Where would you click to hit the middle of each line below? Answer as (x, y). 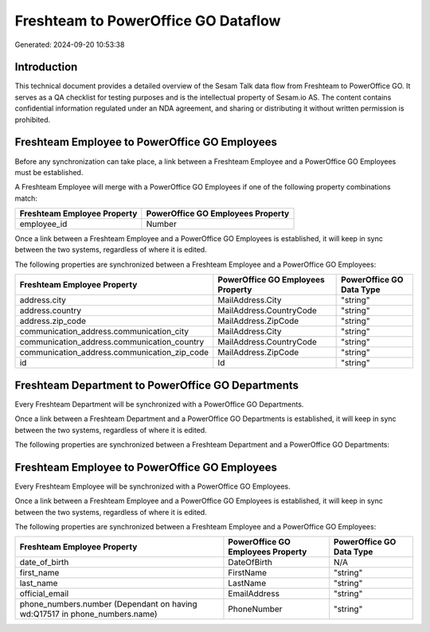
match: (26, 198)
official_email (44, 594)
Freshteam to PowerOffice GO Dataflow (148, 21)
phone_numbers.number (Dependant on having (109, 604)
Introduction (46, 67)
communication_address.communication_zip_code (114, 353)
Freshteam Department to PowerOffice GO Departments (156, 385)
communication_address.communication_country (112, 342)
